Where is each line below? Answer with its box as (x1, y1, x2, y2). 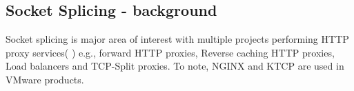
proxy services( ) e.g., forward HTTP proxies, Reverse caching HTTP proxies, (6, 45, 335, 59)
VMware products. (6, 72, 84, 86)
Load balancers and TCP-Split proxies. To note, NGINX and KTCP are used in (6, 59, 344, 73)
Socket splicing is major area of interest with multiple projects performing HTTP (6, 32, 349, 46)
